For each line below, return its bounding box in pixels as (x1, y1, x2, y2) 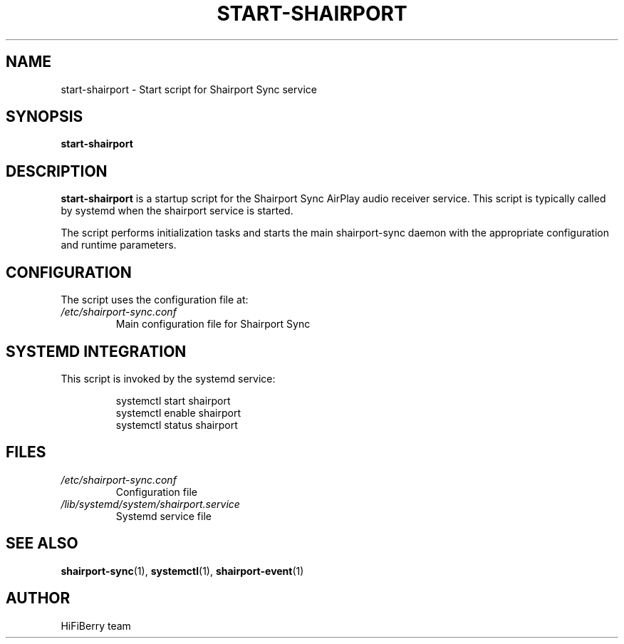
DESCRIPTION (6, 162, 108, 180)
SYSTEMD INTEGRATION (6, 342, 187, 360)
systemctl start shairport (115, 394, 231, 407)
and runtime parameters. (61, 239, 177, 251)
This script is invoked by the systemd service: (61, 372, 276, 385)
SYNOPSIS (6, 108, 83, 126)
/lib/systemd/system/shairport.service (61, 497, 240, 510)
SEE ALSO (6, 534, 78, 553)
